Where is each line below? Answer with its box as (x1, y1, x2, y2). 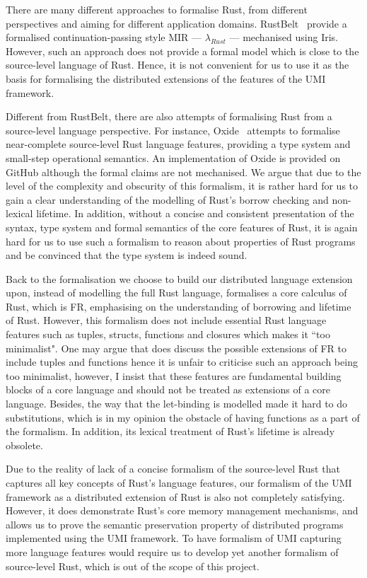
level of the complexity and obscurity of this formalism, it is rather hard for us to (6, 178, 359, 193)
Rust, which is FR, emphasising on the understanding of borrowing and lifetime (6, 299, 351, 313)
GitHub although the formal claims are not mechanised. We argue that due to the (6, 164, 361, 179)
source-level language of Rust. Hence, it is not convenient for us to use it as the (6, 57, 349, 72)
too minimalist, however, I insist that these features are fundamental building (6, 368, 342, 383)
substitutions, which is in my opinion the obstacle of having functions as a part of (6, 410, 360, 424)
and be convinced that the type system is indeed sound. (6, 248, 247, 262)
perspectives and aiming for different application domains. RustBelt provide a (6, 16, 347, 30)
